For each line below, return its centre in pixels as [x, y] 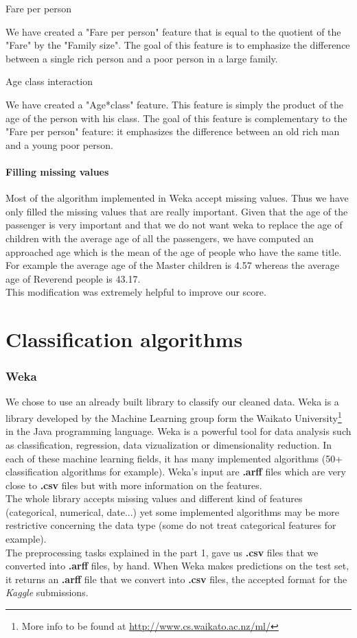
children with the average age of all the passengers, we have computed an [160, 238]
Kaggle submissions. [47, 592]
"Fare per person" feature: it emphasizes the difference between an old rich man [173, 131]
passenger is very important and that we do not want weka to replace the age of [174, 225]
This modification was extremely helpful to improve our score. [136, 292]
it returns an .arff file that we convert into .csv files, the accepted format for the [176, 579]
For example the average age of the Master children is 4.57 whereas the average [172, 265]
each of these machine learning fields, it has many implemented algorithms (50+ [174, 458]
